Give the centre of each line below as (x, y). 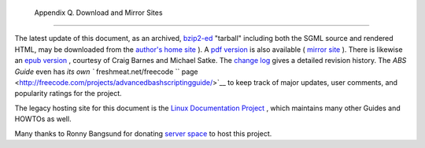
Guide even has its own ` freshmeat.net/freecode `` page (106, 72)
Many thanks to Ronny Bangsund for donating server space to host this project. (143, 133)
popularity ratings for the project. (68, 94)
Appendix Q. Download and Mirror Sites (98, 13)
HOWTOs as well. (43, 119)
